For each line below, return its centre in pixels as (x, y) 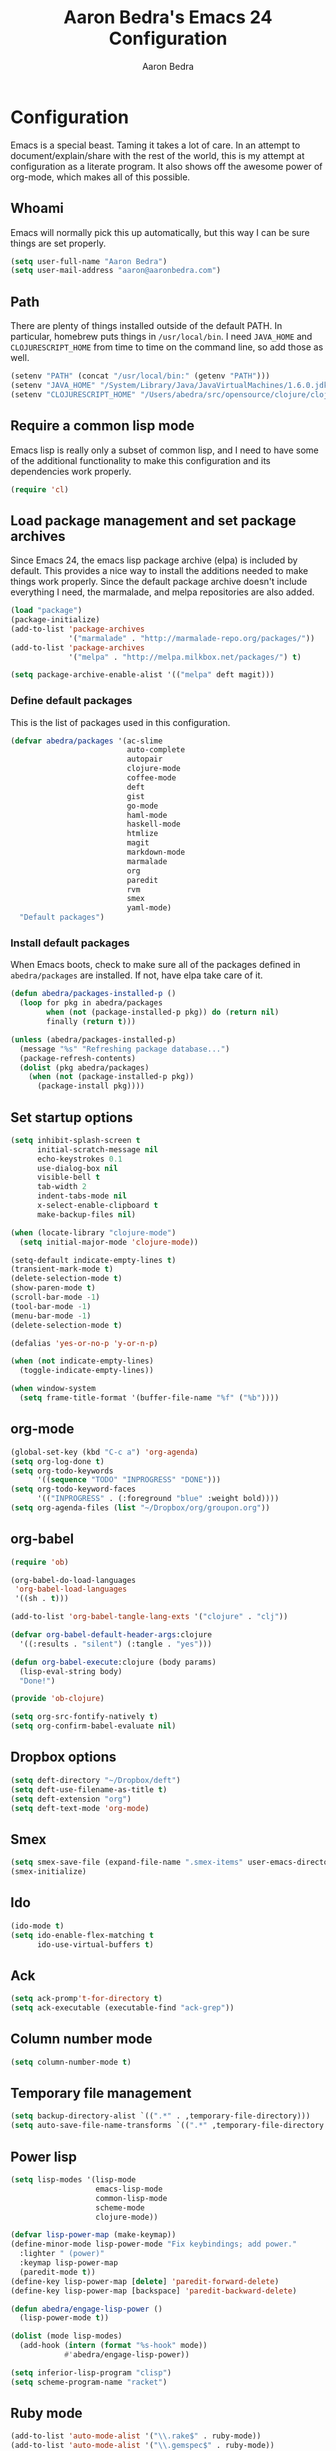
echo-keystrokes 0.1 (79, 1159)
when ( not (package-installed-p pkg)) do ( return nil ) (163, 1012)
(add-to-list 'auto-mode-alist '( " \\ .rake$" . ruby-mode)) (136, 2436)
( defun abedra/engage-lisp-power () (86, 2309)
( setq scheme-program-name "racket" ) (89, 2382)
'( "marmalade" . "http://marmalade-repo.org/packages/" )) (191, 638)
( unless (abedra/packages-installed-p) (93, 1039)
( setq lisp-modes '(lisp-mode (73, 2180)
